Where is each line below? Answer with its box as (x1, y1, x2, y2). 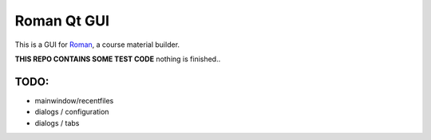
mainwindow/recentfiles (34, 95, 114, 105)
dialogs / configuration (34, 107, 109, 117)
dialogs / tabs (34, 118, 80, 127)
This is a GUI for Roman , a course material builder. (14, 40, 180, 49)
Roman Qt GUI (14, 12, 110, 29)
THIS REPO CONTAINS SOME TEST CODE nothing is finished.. (14, 54, 221, 64)
